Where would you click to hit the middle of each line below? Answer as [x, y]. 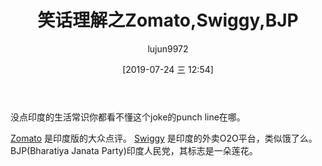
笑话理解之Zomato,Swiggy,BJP [168, 20]
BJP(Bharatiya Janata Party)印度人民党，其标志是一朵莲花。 [134, 150]
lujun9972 [168, 48]
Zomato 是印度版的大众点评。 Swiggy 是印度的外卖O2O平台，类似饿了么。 [164, 138]
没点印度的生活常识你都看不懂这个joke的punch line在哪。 [128, 117]
